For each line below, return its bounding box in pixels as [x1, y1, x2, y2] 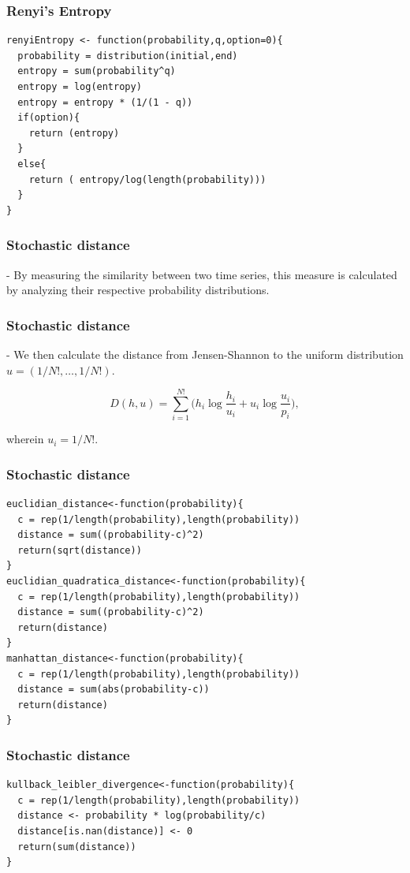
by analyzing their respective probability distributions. [6, 282, 270, 298]
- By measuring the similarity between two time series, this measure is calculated [6, 266, 397, 282]
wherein [6, 431, 44, 447]
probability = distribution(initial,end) [17, 50, 238, 62]
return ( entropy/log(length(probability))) [28, 173, 266, 185]
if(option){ [17, 112, 80, 124]
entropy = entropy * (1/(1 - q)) [17, 96, 193, 108]
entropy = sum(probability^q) [17, 65, 176, 77]
